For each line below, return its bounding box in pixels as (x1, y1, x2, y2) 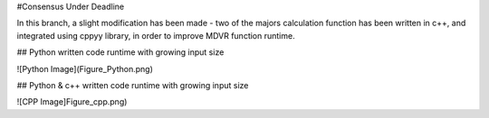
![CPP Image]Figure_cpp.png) (16, 96, 128, 107)
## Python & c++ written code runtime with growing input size (16, 79, 249, 90)
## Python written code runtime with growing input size (16, 47, 225, 58)
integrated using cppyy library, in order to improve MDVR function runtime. (16, 30, 295, 41)
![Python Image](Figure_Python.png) (16, 63, 153, 74)
